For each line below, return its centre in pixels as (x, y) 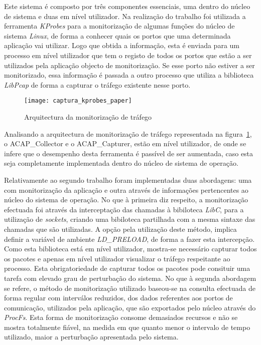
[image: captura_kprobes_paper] (78, 101)
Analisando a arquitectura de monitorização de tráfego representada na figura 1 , (128, 133)
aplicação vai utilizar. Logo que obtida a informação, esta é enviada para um (122, 45)
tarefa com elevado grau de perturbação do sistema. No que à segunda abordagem (130, 278)
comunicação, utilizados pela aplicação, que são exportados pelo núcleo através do (130, 307)
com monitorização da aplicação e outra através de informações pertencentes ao (126, 190)
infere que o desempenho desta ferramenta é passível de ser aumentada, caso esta (129, 153)
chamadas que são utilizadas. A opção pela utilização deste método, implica (120, 229)
